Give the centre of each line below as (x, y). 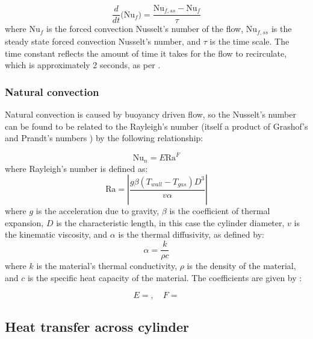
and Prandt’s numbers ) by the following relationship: (104, 138)
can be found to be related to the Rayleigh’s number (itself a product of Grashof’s (156, 126)
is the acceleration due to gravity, (98, 211)
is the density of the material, (241, 266)
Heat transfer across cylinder (97, 326)
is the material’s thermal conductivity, (107, 266)
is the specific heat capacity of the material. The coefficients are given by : (165, 277)
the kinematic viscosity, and (56, 234)
